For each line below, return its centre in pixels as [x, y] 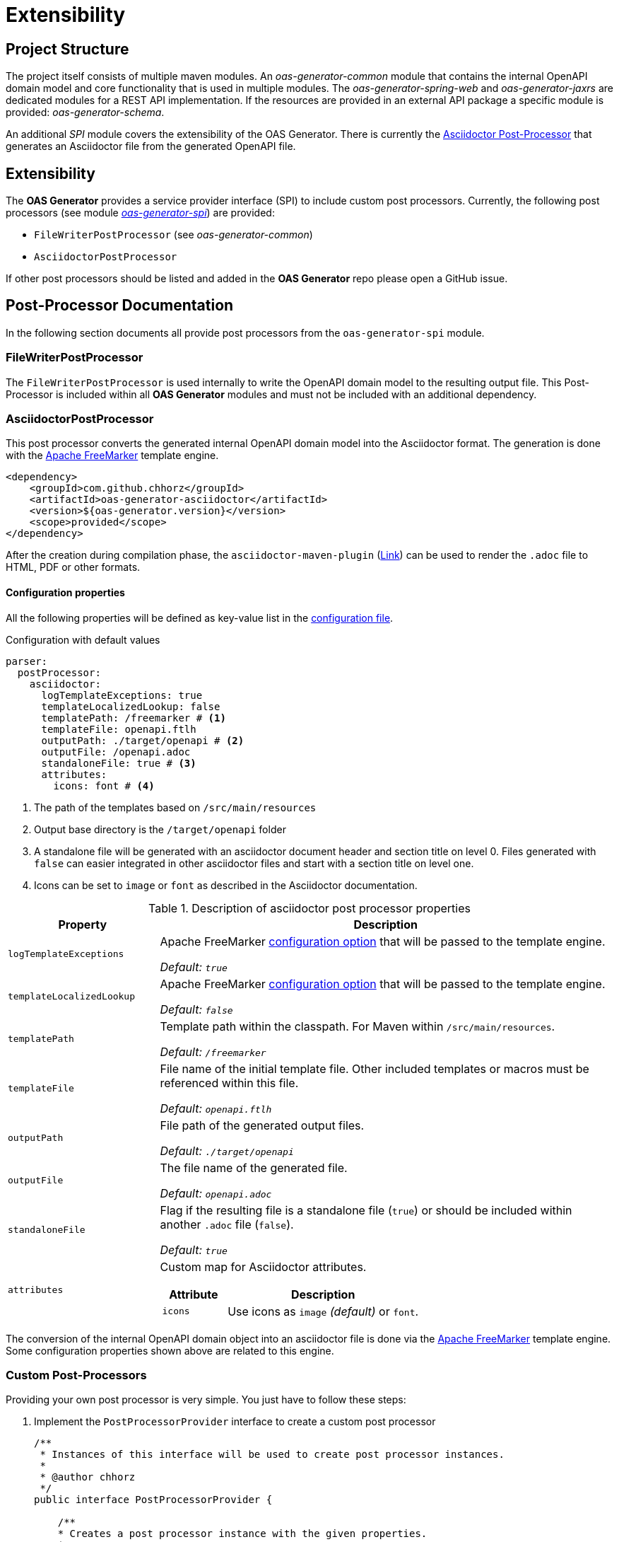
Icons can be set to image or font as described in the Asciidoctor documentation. [226, 885]
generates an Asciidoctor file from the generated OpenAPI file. [151, 146]
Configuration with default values [83, 639]
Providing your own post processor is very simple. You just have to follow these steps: [206, 1400]
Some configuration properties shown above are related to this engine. [170, 1350]
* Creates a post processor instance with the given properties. [242, 1534]
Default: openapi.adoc [216, 1193]
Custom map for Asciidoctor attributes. [263, 1266]
